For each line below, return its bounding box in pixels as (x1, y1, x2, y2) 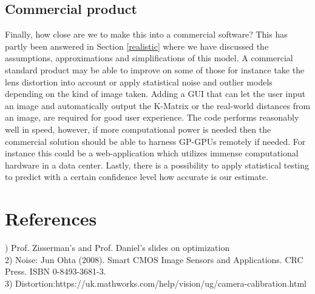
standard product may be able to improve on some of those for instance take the (5, 63, 305, 76)
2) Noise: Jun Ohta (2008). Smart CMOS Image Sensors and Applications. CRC (5, 253, 303, 266)
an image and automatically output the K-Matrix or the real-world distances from (5, 99, 311, 112)
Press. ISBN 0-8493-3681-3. (5, 265, 106, 278)
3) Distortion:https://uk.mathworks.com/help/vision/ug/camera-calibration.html (5, 276, 307, 289)
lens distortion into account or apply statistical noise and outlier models (5, 75, 273, 88)
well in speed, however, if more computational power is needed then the (5, 122, 271, 135)
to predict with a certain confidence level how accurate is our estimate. (5, 170, 268, 183)
